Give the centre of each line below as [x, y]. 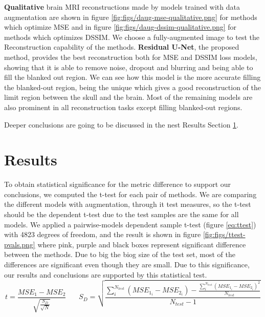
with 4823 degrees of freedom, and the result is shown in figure [103, 234]
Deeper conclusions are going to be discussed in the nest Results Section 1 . [121, 124]
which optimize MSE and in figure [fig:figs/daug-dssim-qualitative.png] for [120, 27]
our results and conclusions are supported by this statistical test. [106, 274]
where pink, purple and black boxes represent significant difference [142, 244]
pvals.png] [20, 244]
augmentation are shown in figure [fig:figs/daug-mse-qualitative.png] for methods [131, 17]
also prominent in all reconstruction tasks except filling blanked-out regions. [123, 107]
